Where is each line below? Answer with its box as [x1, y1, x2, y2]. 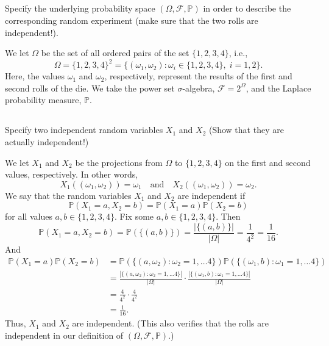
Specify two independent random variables [5, 123, 163, 136]
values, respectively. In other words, [5, 168, 138, 181]
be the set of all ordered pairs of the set [41, 46, 189, 59]
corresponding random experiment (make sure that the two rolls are [5, 13, 258, 26]
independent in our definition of [5, 328, 124, 341]
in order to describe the [203, 2, 291, 15]
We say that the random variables [5, 189, 132, 201]
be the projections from [75, 156, 163, 168]
